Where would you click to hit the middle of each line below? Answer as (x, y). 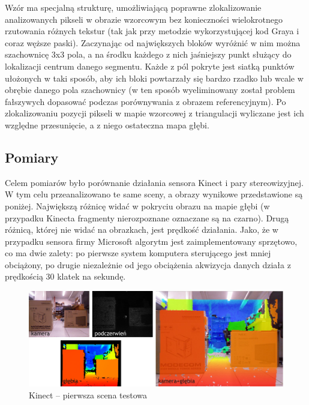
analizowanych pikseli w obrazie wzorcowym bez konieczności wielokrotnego (144, 19)
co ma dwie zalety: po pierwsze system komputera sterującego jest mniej (138, 253)
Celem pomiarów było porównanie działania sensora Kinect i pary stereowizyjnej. (154, 182)
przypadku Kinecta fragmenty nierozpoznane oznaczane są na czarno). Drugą (147, 217)
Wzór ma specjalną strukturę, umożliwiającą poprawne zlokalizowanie (133, 7)
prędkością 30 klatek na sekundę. (65, 276)
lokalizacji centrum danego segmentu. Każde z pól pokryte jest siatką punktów (150, 66)
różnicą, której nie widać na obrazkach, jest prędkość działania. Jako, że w (142, 229)
